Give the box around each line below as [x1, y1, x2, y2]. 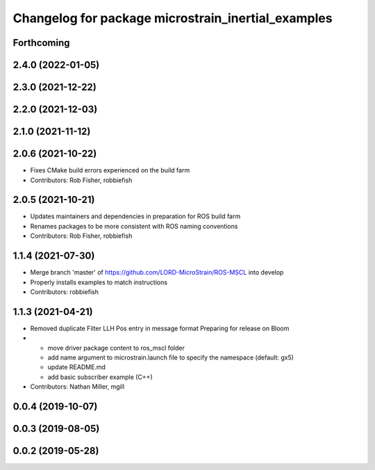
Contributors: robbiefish [30, 287, 99, 295]
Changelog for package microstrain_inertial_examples [12, 10, 333, 26]
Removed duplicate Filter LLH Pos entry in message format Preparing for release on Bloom [30, 324, 290, 332]
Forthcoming [12, 37, 70, 49]
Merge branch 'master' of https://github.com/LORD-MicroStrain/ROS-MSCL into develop [30, 268, 284, 277]
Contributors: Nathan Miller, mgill [30, 382, 125, 391]
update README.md [47, 363, 106, 371]
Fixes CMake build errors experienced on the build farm [30, 166, 190, 175]
